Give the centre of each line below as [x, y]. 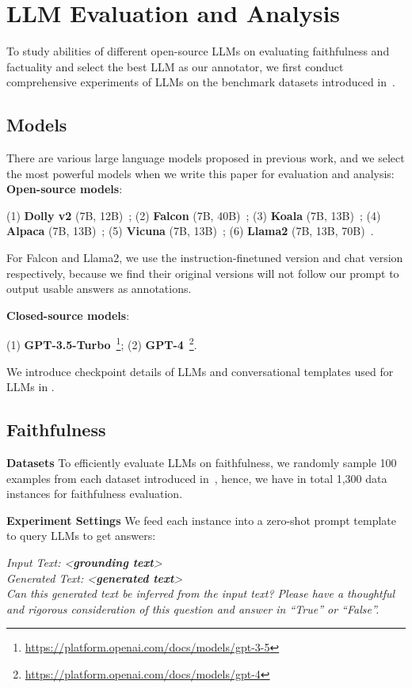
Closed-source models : [68, 315]
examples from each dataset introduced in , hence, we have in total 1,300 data [197, 478]
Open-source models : [65, 189]
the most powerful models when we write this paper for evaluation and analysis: [200, 173]
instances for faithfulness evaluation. [95, 494]
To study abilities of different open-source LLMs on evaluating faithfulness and [198, 51]
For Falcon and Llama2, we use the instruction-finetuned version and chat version [205, 258]
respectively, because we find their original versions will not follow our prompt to [203, 273]
